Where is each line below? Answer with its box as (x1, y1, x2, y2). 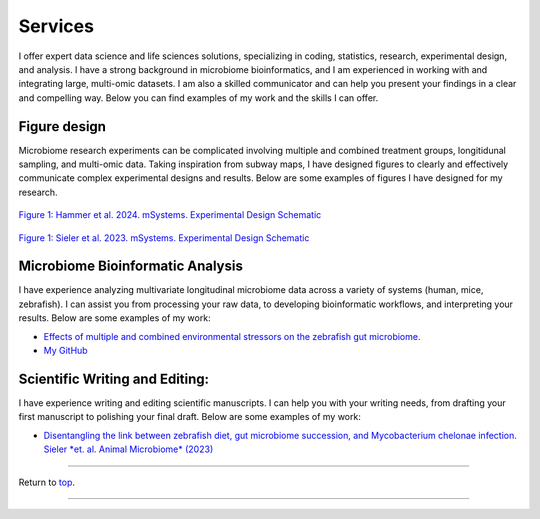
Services (18, 15, 95, 37)
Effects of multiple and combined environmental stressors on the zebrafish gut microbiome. (43, 330, 421, 342)
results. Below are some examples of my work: (18, 312, 211, 324)
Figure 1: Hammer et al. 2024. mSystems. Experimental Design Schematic (18, 209, 322, 221)
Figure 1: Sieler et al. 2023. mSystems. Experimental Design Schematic (18, 231, 310, 244)
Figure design (18, 118, 107, 135)
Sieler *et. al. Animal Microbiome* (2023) (43, 443, 214, 455)
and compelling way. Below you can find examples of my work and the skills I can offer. (18, 91, 379, 104)
